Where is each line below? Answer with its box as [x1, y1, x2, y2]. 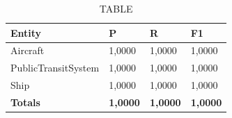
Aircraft [10, 43, 45, 58]
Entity [10, 25, 42, 40]
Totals [10, 94, 40, 109]
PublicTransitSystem [10, 60, 100, 75]
